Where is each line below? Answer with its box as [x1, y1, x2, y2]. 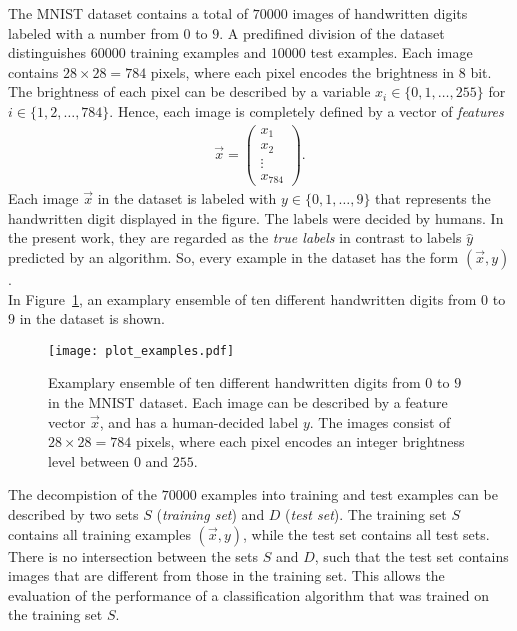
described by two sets [8, 503, 139, 524]
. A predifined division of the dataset [219, 22, 445, 43]
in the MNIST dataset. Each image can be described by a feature [48, 391, 448, 412]
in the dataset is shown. [19, 308, 165, 329]
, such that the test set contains [314, 545, 509, 566]
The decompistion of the [8, 484, 158, 505]
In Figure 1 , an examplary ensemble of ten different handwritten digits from [8, 288, 477, 309]
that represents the [375, 188, 491, 209]
